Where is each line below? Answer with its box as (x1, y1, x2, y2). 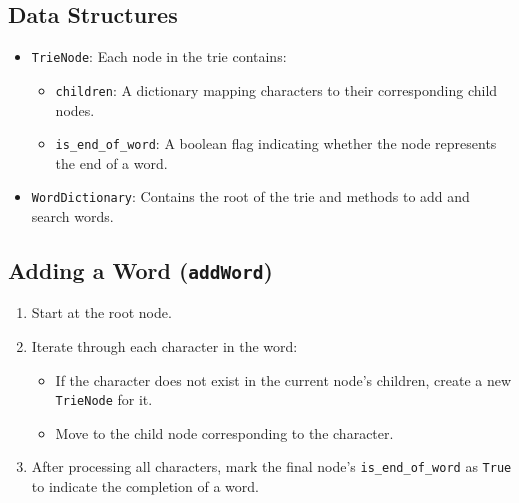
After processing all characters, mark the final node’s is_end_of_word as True (31, 456, 512, 477)
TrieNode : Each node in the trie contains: (31, 46, 287, 67)
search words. (31, 206, 114, 227)
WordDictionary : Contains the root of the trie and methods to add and (31, 186, 470, 207)
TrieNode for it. (55, 389, 153, 410)
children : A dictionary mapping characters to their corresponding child (55, 79, 498, 100)
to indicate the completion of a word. (31, 476, 259, 497)
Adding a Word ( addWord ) (8, 255, 273, 285)
